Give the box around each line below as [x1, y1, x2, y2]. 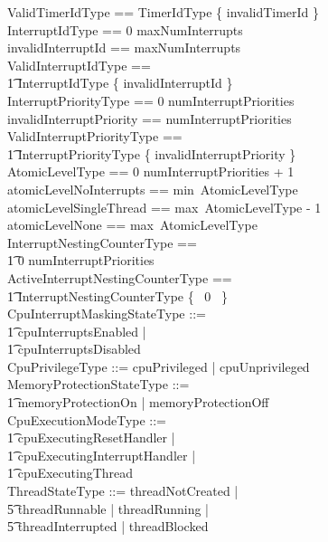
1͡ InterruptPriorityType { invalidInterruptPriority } [7, 144, 296, 163]
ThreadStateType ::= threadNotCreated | [7, 481, 239, 500]
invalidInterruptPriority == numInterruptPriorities [7, 109, 292, 128]
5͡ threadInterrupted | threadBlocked [7, 517, 209, 536]
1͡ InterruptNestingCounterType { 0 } [7, 286, 229, 305]
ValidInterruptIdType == [7, 55, 151, 74]
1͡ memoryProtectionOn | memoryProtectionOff [7, 393, 269, 412]
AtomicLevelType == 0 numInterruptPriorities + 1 [7, 162, 295, 181]
